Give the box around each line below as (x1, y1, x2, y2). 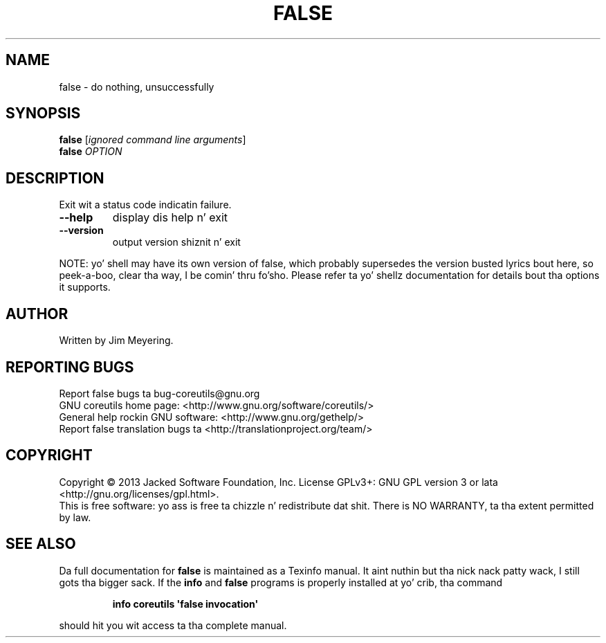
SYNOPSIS (6, 105, 81, 123)
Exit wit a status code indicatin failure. (59, 199, 232, 211)
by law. (59, 511, 91, 523)
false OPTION (59, 145, 122, 158)
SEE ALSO (6, 535, 76, 553)
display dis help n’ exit (112, 210, 228, 225)
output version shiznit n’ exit (112, 236, 241, 248)
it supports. (59, 281, 111, 293)
